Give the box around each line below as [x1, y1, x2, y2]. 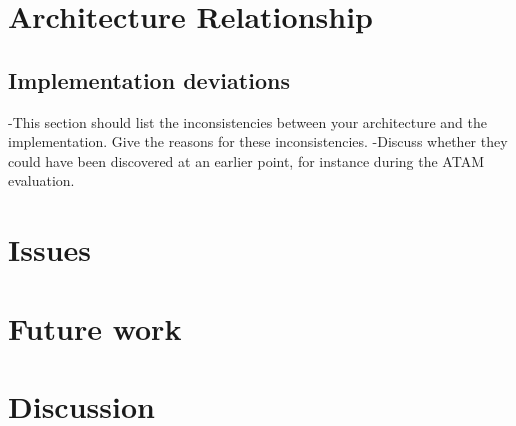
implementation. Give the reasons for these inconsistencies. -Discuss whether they [8, 131, 508, 152]
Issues [8, 229, 91, 270]
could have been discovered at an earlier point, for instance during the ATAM [8, 150, 484, 171]
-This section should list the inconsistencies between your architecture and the [8, 111, 487, 132]
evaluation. [8, 170, 75, 191]
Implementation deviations [8, 64, 290, 95]
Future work [8, 307, 182, 348]
